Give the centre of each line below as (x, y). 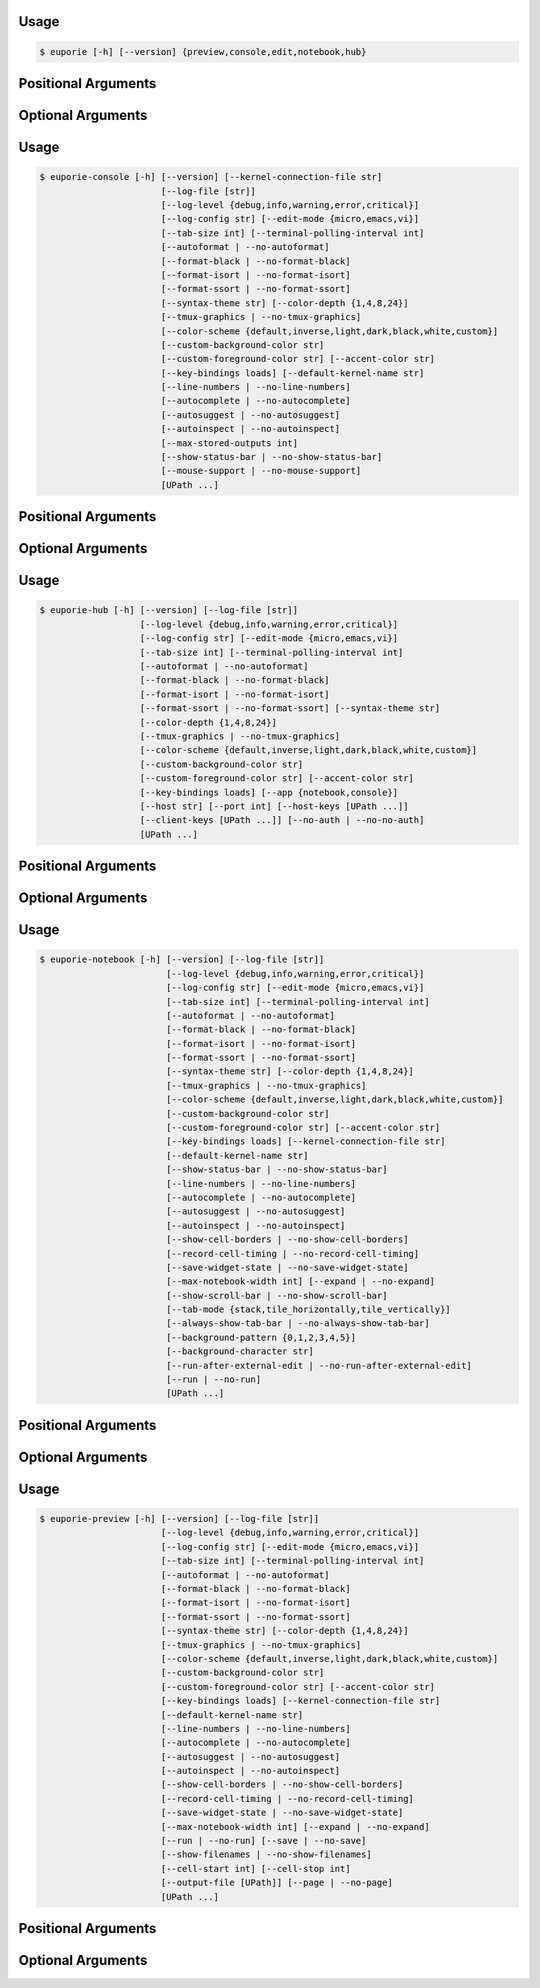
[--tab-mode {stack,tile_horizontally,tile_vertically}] (308, 1309)
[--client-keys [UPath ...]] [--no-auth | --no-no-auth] (282, 820)
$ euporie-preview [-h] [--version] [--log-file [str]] (179, 1519)
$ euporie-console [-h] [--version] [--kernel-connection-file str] (211, 177)
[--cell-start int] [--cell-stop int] (255, 1868)
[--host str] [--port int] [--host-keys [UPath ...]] (274, 806)
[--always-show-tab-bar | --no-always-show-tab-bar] (297, 1323)
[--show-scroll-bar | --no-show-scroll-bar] (276, 1295)
